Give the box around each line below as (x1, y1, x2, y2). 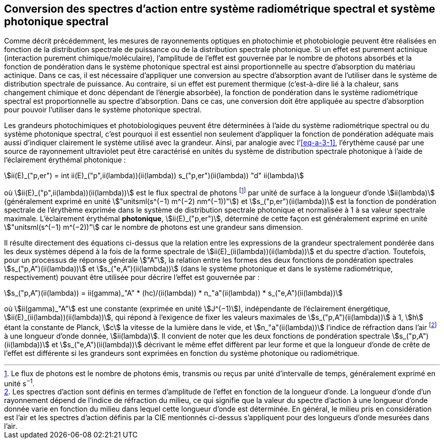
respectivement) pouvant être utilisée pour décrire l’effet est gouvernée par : (4, 273, 260, 282)
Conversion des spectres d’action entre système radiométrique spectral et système (4, 3, 435, 15)
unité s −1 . (4, 377, 35, 388)
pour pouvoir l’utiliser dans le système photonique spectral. (4, 105, 202, 114)
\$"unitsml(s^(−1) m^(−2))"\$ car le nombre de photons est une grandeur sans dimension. (4, 223, 303, 232)
